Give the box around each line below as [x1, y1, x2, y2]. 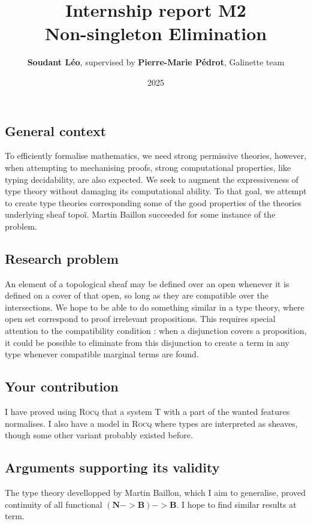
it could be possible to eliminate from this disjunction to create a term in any [5, 336, 289, 348]
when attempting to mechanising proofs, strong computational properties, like [5, 161, 291, 173]
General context [5, 121, 107, 140]
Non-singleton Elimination [44, 21, 267, 46]
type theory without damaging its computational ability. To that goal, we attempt [5, 185, 307, 197]
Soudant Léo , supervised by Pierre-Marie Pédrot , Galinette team [27, 56, 285, 68]
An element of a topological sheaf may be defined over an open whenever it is [5, 277, 289, 290]
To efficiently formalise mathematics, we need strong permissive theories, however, [5, 149, 307, 162]
